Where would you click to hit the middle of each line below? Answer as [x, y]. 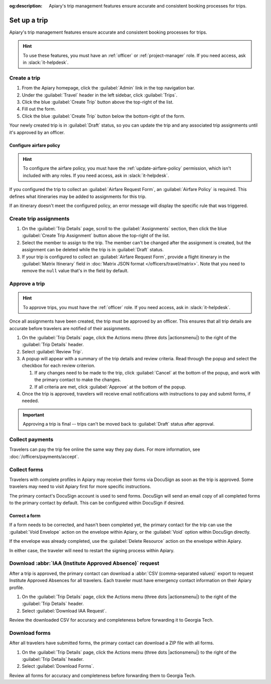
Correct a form [25, 516]
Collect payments [31, 439]
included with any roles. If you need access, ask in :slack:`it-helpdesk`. [96, 175]
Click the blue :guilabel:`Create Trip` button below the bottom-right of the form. [103, 116]
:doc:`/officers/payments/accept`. [44, 456]
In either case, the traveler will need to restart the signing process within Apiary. [92, 550]
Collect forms [26, 469]
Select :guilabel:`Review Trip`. [52, 351]
